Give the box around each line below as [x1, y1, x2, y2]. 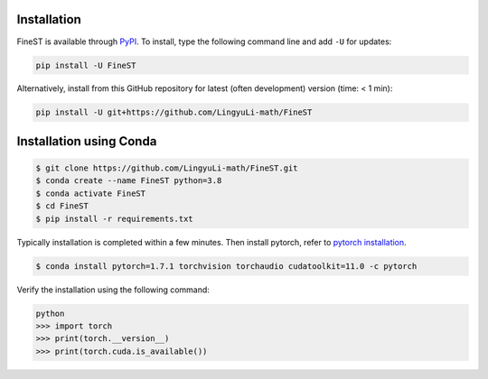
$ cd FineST [35, 201, 89, 211]
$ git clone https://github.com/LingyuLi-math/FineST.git [35, 163, 298, 173]
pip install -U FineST [35, 60, 136, 70]
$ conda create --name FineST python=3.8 [35, 176, 222, 186]
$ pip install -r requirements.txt [35, 213, 193, 224]
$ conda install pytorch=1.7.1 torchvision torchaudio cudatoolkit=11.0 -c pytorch [35, 261, 418, 271]
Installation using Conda [16, 134, 157, 149]
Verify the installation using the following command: [16, 284, 210, 295]
